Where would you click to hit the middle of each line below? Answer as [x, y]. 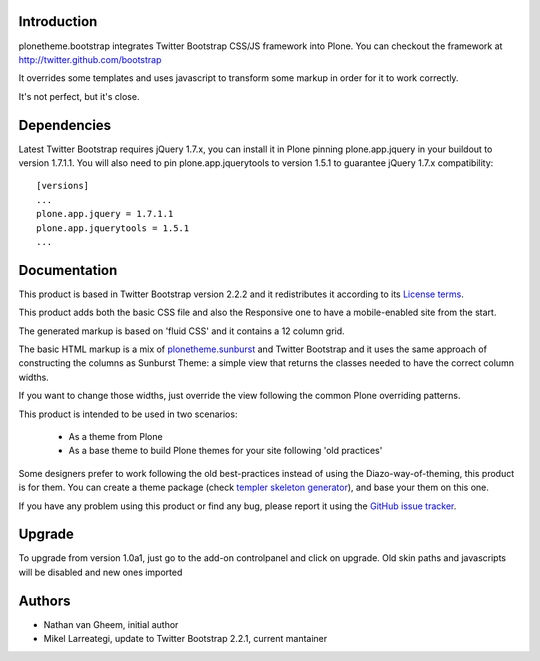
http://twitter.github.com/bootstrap [90, 59]
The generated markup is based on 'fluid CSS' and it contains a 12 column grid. [181, 331]
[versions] [63, 186]
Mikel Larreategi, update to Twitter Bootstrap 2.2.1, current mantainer [185, 639]
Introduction [58, 21]
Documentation [68, 270]
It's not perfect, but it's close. [79, 96]
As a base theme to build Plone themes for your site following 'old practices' [225, 451]
